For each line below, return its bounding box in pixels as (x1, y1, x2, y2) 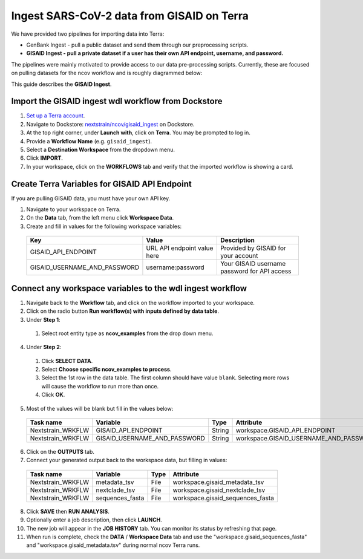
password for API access (220, 267, 292, 275)
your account (220, 252, 258, 260)
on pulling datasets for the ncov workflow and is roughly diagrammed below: (11, 70, 203, 77)
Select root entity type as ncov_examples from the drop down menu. (41, 330, 214, 337)
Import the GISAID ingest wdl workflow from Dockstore (11, 96, 223, 106)
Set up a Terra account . (26, 112, 85, 119)
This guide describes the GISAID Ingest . (11, 80, 112, 88)
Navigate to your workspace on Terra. (26, 206, 121, 213)
